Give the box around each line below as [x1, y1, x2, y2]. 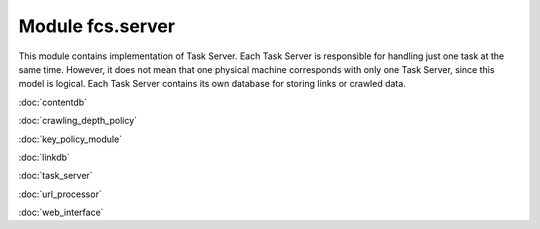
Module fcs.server [18, 15, 175, 37]
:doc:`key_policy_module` [18, 133, 123, 145]
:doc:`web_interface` [18, 206, 104, 219]
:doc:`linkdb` [18, 151, 70, 163]
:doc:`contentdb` [18, 96, 88, 108]
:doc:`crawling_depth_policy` [18, 115, 138, 127]
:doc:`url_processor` [18, 188, 102, 200]
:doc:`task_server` [18, 170, 94, 182]
